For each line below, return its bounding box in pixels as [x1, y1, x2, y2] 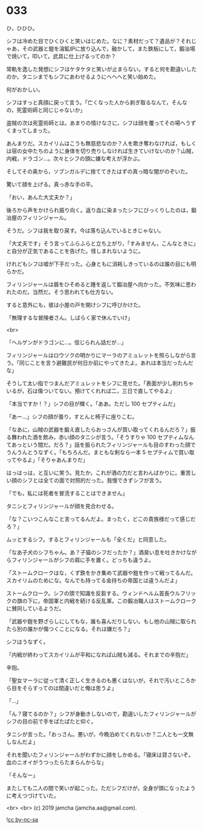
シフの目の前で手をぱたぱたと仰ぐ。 [6, 717, 97, 725]
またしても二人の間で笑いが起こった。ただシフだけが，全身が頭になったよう [6, 784, 196, 791]
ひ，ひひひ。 [6, 24, 38, 32]
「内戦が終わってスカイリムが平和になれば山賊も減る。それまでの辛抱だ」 [6, 651, 192, 658]
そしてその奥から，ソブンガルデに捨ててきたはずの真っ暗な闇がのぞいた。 [6, 167, 192, 175]
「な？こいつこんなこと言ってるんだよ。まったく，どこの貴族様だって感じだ [6, 515, 196, 522]
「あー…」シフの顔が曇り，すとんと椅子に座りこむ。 [6, 413, 138, 420]
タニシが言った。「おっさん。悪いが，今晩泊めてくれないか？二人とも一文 [6, 730, 188, 737]
